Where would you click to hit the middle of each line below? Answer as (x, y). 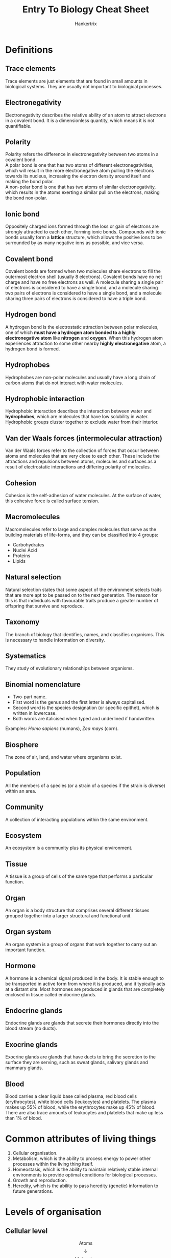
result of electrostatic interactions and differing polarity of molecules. (78, 467)
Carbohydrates (28, 544)
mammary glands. (24, 1068)
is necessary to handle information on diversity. (55, 640)
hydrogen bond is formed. (33, 349)
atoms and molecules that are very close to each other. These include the (82, 456)
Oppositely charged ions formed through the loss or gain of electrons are (82, 226)
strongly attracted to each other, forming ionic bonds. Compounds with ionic (86, 232)
